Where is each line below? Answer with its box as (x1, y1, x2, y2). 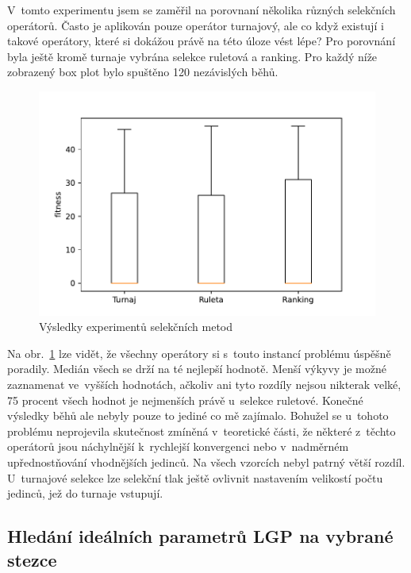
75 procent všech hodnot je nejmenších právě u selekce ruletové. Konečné (7, 391, 363, 408)
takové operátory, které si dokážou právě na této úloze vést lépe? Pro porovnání (7, 33, 396, 49)
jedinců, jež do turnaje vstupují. (7, 485, 163, 502)
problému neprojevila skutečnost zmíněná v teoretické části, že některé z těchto (7, 422, 396, 439)
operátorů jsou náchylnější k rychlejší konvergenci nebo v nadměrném (7, 438, 349, 455)
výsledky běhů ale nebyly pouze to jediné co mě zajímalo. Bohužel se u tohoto (7, 407, 389, 424)
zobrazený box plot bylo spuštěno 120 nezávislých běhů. (7, 63, 278, 80)
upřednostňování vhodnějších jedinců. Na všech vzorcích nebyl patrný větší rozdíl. (7, 453, 405, 470)
